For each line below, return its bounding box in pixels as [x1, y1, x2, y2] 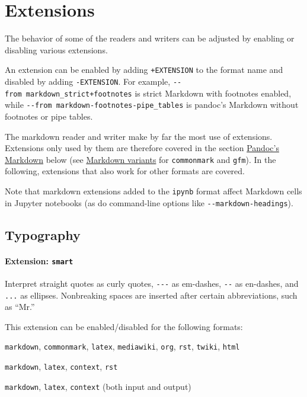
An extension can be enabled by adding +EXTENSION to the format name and [5, 63, 283, 76]
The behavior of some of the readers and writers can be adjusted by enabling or [5, 32, 295, 44]
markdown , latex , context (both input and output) [5, 380, 191, 392]
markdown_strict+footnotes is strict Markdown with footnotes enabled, [25, 87, 292, 99]
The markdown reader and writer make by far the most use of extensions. [5, 130, 273, 142]
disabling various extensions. [5, 43, 108, 56]
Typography [5, 225, 81, 244]
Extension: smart [5, 254, 73, 267]
